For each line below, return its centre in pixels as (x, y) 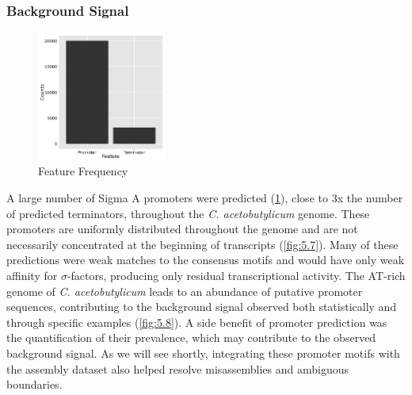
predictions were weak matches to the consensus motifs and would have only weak (206, 260)
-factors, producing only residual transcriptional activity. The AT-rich (236, 275)
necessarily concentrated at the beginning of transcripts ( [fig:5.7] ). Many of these (202, 244)
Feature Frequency (83, 171)
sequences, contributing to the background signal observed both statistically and (202, 307)
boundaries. (34, 384)
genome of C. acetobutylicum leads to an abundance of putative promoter (185, 291)
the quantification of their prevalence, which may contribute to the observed (191, 337)
